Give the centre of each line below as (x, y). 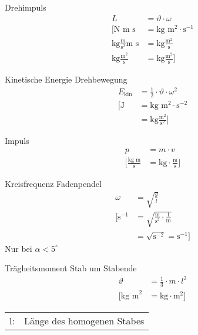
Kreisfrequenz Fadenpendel (53, 183)
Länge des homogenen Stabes (84, 320)
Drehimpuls (26, 7)
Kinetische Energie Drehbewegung (66, 79)
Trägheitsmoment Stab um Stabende (71, 268)
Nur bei (19, 248)
